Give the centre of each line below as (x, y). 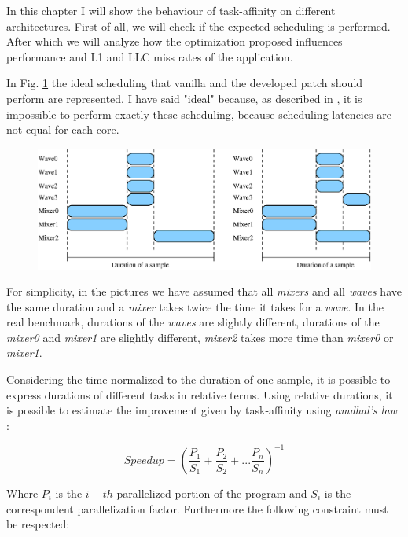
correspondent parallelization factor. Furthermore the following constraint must (197, 508)
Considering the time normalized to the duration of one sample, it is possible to (198, 379)
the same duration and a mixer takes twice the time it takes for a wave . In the (195, 306)
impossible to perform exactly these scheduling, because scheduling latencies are (199, 114)
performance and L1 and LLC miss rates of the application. (150, 56)
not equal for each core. (63, 129)
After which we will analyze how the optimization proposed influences (175, 41)
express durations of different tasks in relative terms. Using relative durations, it (200, 394)
